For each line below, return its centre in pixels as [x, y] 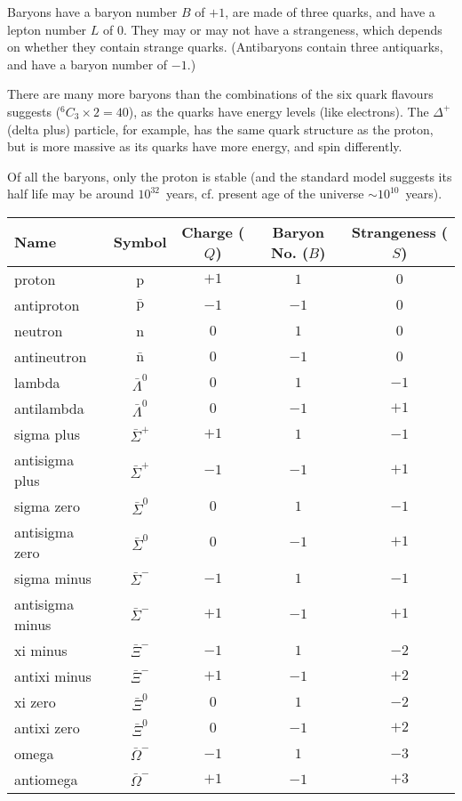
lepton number [47, 29]
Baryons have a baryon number [92, 12]
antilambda [49, 408]
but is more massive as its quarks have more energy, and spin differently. [205, 146]
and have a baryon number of [88, 64]
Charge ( [213, 231]
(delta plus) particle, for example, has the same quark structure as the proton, [220, 129]
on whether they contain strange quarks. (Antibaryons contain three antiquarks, [225, 47]
